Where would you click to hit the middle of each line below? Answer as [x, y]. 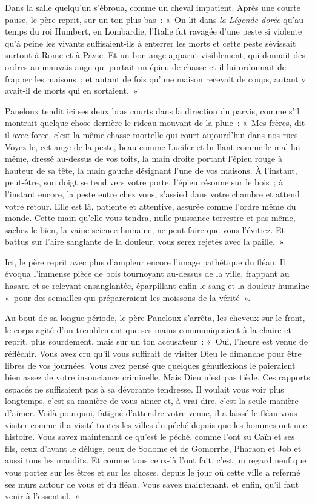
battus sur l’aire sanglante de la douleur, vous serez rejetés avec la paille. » [144, 241]
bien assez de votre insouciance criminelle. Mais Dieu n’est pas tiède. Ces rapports [157, 377]
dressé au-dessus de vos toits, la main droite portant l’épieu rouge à [157, 158]
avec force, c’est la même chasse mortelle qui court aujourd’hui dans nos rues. [156, 134]
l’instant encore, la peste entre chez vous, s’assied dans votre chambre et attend [152, 194]
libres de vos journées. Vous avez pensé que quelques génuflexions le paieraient [150, 365]
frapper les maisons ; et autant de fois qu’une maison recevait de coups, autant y [155, 78]
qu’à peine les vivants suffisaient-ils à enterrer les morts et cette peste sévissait [151, 43]
